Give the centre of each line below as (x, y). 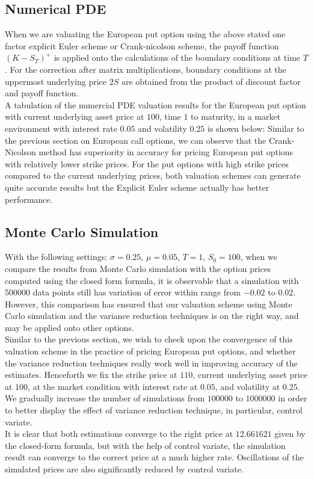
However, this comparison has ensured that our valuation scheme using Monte (149, 304)
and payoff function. (42, 93)
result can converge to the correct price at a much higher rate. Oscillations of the (154, 457)
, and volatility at (248, 386)
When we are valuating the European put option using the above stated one (145, 34)
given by (290, 434)
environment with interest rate (61, 128)
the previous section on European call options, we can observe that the (136, 140)
